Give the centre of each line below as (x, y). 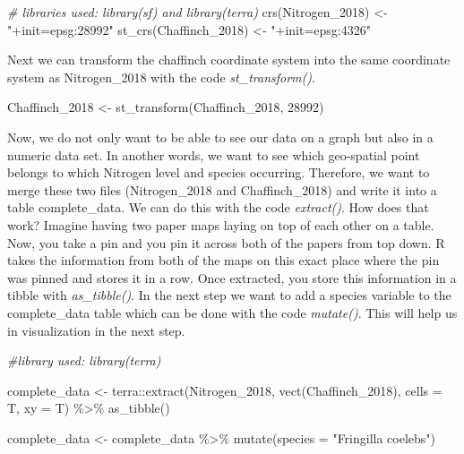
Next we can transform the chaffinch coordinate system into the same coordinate (229, 60)
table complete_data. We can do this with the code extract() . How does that (218, 207)
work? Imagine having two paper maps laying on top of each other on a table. (221, 224)
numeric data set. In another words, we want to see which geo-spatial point (214, 154)
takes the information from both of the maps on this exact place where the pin (223, 260)
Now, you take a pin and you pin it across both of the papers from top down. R (226, 242)
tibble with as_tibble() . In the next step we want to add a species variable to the (229, 295)
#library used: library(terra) (84, 360)
